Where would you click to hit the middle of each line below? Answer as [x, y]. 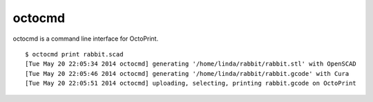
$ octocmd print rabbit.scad [74, 54]
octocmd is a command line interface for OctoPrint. [86, 39]
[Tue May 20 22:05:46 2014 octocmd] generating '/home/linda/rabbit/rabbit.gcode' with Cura [187, 73]
